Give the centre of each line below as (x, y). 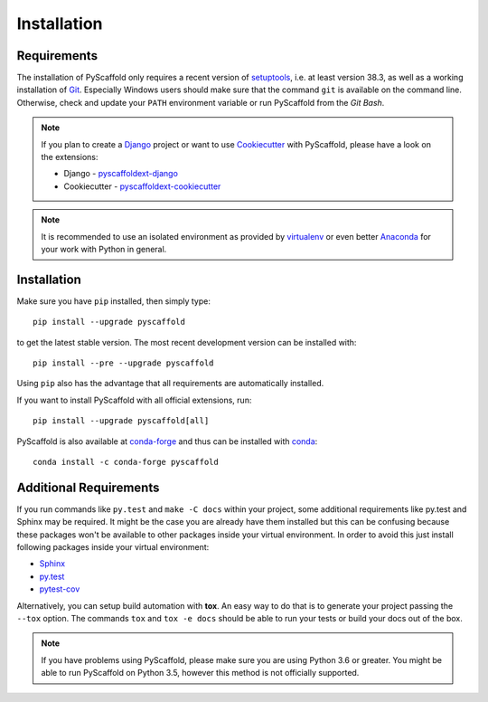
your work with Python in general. (104, 249)
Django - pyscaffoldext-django (121, 174)
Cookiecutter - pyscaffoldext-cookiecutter (142, 186)
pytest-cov (60, 589)
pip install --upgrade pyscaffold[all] (121, 421)
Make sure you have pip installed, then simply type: (114, 301)
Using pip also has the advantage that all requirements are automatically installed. (170, 384)
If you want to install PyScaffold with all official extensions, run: (134, 400)
